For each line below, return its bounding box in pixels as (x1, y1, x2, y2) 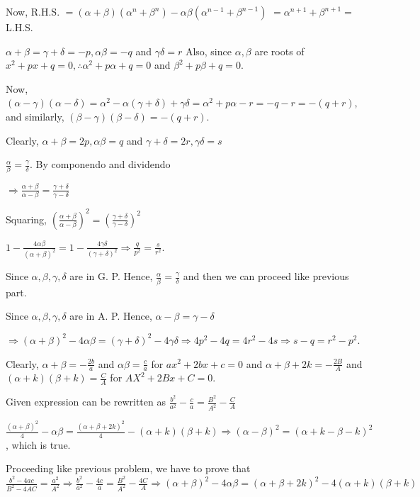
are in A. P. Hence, (69, 308, 152, 323)
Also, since (185, 43, 232, 58)
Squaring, (6, 211, 47, 226)
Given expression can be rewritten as (6, 394, 166, 409)
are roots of (254, 43, 305, 58)
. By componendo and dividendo (30, 157, 171, 172)
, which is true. (6, 437, 71, 452)
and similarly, (6, 108, 64, 123)
